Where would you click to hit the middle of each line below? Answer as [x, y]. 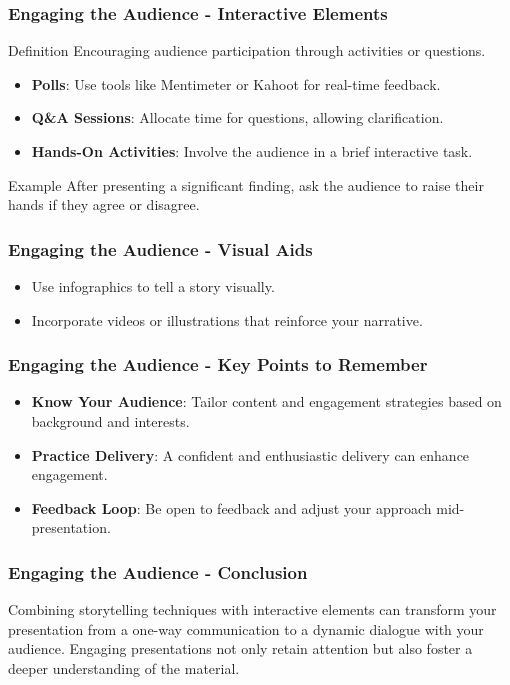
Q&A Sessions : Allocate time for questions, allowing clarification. [237, 117]
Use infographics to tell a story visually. [153, 286]
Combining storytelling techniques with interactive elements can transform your [252, 609]
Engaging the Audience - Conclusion [158, 571]
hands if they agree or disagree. [104, 204]
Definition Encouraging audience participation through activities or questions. [247, 50]
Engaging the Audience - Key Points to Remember [218, 364]
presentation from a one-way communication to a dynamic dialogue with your [246, 628]
